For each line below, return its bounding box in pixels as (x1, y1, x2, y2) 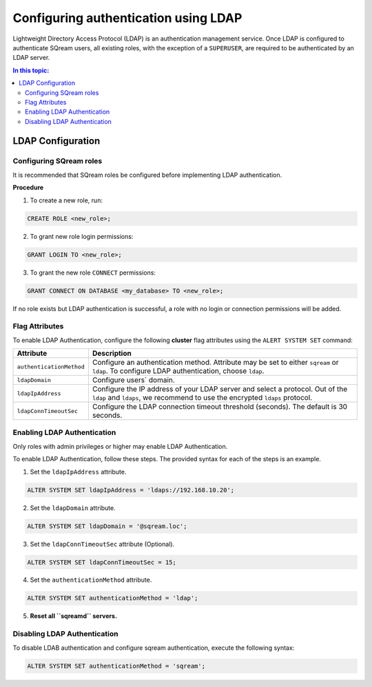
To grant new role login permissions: (30, 232, 134, 240)
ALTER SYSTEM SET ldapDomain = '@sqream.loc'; (27, 522, 187, 530)
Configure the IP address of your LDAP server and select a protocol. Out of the (92, 384, 348, 394)
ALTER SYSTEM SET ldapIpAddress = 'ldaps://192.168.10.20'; (27, 486, 235, 494)
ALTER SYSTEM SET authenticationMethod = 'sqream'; (27, 662, 206, 670)
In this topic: (12, 66, 50, 74)
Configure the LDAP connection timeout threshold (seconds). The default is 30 (92, 402, 348, 412)
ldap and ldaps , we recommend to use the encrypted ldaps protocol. (92, 393, 313, 403)
